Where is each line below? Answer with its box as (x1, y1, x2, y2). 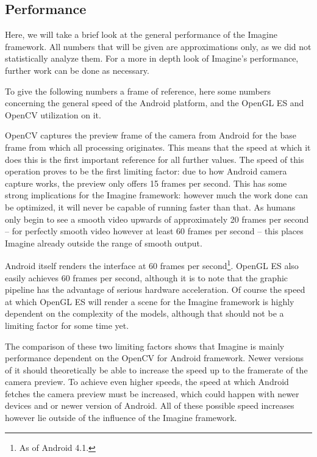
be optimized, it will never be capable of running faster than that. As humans (5, 200, 296, 213)
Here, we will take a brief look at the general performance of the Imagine (5, 28, 277, 41)
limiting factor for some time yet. (5, 318, 129, 331)
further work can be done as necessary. (5, 63, 149, 76)
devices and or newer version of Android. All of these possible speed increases (5, 399, 294, 412)
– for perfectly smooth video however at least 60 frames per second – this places (5, 225, 304, 237)
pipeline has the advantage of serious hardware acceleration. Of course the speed (5, 283, 305, 296)
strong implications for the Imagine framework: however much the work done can (5, 189, 308, 201)
